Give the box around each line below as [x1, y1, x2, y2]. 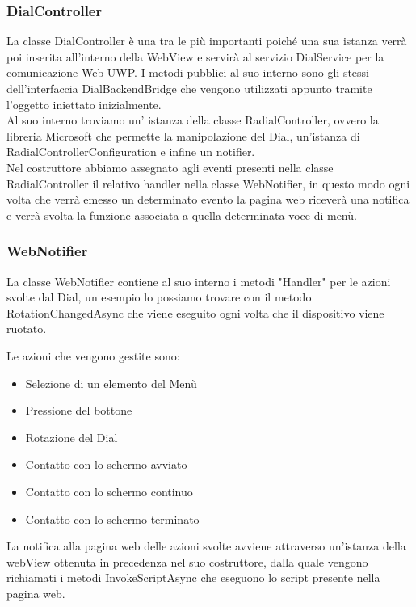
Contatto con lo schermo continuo [25, 483, 193, 500]
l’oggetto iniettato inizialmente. [6, 95, 162, 112]
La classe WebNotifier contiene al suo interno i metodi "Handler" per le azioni [6, 272, 391, 289]
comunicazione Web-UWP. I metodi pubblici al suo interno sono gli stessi [6, 64, 370, 81]
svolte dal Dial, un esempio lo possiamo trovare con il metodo [6, 289, 312, 306]
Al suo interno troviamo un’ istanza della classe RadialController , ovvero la [6, 112, 379, 129]
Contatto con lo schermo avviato [25, 456, 187, 473]
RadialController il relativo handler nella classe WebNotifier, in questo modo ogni [6, 175, 410, 192]
